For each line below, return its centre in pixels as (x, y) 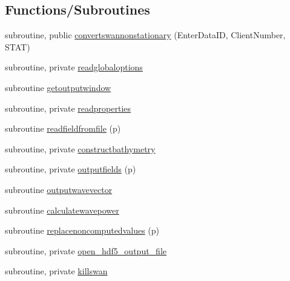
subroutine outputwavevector (59, 189)
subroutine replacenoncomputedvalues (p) (82, 230)
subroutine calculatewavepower (62, 210)
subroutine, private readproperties (68, 108)
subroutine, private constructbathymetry (80, 148)
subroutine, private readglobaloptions (74, 67)
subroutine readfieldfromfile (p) (63, 128)
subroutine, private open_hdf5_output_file (86, 250)
